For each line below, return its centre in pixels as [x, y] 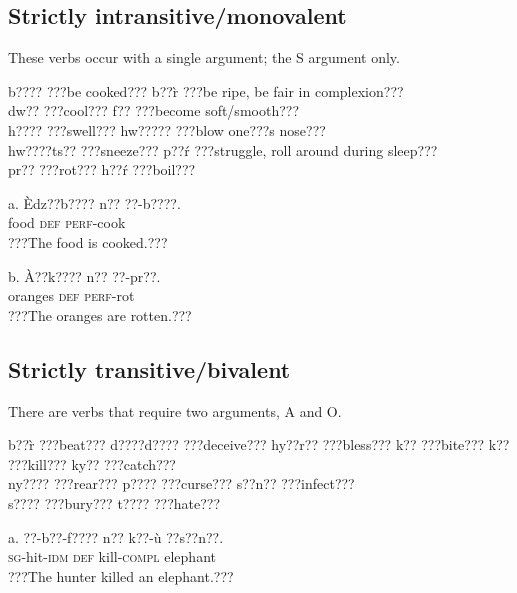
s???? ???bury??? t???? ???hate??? [114, 502]
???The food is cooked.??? [88, 241]
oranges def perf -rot [71, 295]
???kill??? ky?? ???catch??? [92, 463]
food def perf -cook [67, 222]
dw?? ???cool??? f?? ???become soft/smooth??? [153, 110]
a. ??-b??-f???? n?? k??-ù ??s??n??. [116, 536]
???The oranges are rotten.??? [100, 314]
